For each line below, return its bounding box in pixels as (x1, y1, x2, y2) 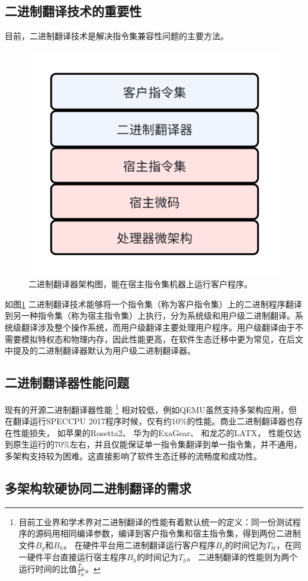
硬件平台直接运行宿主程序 (27, 551, 127, 563)
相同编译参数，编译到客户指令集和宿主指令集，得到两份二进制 (60, 527, 301, 539)
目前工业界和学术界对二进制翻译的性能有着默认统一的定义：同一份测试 (18, 515, 293, 528)
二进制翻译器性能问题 (5, 373, 129, 392)
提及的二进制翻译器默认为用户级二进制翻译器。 (12, 344, 195, 357)
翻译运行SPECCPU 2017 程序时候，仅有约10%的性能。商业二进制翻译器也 (12, 415, 295, 427)
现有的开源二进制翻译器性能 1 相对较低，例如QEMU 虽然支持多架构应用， (5, 401, 288, 415)
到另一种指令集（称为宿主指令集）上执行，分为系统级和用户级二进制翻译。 (5, 309, 295, 322)
